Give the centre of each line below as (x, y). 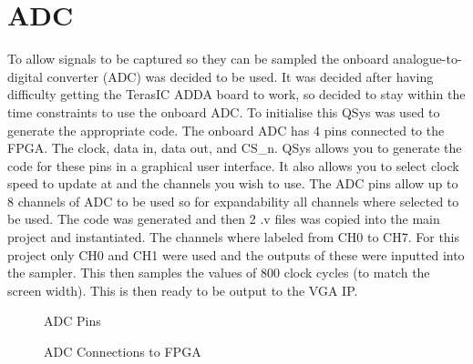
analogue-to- (427, 59)
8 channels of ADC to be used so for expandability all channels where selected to (233, 201)
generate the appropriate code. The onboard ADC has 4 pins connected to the (226, 130)
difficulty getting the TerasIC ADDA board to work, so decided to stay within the (236, 94)
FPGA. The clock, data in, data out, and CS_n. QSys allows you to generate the (235, 148)
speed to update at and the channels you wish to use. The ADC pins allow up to (233, 183)
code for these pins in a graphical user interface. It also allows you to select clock (233, 165)
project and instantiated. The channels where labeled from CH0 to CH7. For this (234, 237)
